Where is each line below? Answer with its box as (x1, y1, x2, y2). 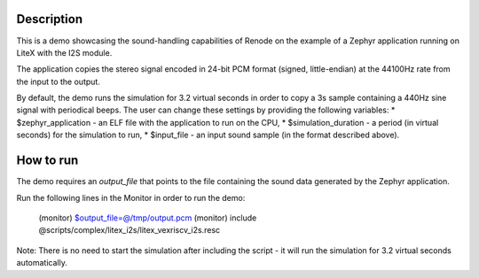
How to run (16, 153, 79, 168)
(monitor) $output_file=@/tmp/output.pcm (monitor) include (38, 212, 257, 223)
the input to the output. (16, 76, 101, 87)
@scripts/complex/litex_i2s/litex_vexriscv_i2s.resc (38, 225, 221, 236)
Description (16, 12, 83, 27)
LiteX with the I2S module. (16, 47, 113, 58)
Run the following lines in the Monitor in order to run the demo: (16, 192, 246, 203)
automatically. (16, 258, 68, 268)
